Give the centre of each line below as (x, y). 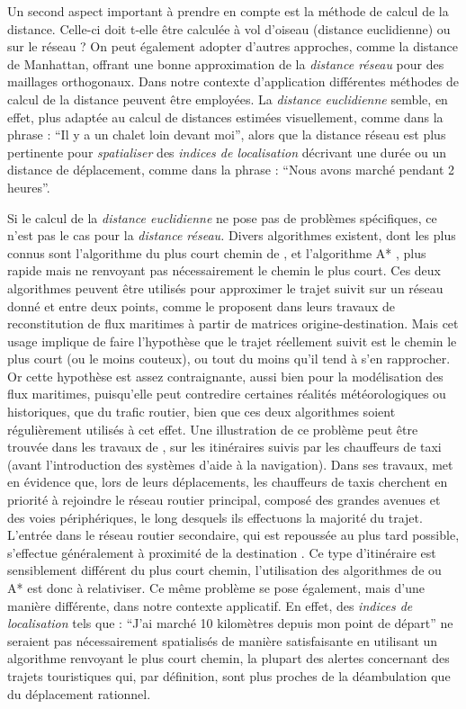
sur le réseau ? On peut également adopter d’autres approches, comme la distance (233, 46)
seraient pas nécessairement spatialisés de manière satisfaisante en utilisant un (223, 640)
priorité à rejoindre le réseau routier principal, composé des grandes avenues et (224, 500)
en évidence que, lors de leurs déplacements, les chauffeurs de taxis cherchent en (228, 482)
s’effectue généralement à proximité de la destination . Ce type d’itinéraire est (222, 552)
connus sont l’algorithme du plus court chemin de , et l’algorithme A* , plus (217, 252)
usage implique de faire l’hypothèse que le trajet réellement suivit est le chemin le (232, 341)
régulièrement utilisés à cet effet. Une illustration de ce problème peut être (213, 429)
